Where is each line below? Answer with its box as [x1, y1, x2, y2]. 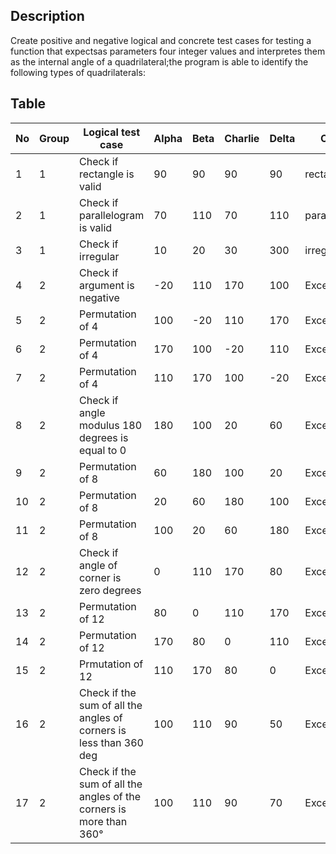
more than [79, 814, 128, 828]
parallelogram [79, 208, 145, 222]
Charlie [224, 131, 260, 145]
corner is [79, 570, 122, 584]
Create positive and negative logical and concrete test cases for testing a [10, 34, 312, 46]
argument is [79, 278, 135, 292]
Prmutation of [79, 657, 144, 671]
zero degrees [79, 583, 142, 597]
